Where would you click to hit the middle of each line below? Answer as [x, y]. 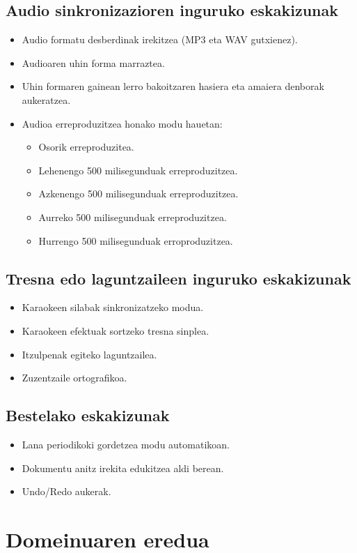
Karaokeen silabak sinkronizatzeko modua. [113, 307]
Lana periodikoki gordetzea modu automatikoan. [126, 444]
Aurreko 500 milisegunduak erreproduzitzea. [133, 217]
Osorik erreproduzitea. [86, 147]
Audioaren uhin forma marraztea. [93, 62]
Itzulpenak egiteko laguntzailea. [89, 354]
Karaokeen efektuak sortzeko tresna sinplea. [116, 330]
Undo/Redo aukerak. [66, 491]
